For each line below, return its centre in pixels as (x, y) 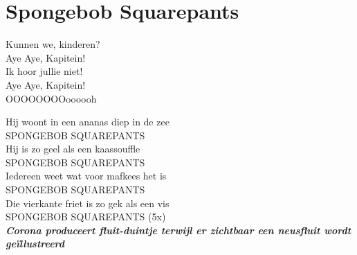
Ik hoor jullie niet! (44, 71)
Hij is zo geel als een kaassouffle (73, 149)
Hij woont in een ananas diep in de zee (88, 122)
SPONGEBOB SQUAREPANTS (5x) (86, 217)
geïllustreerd (35, 244)
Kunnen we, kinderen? (53, 44)
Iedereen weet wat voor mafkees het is (86, 176)
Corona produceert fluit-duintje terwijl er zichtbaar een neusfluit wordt (178, 230)
